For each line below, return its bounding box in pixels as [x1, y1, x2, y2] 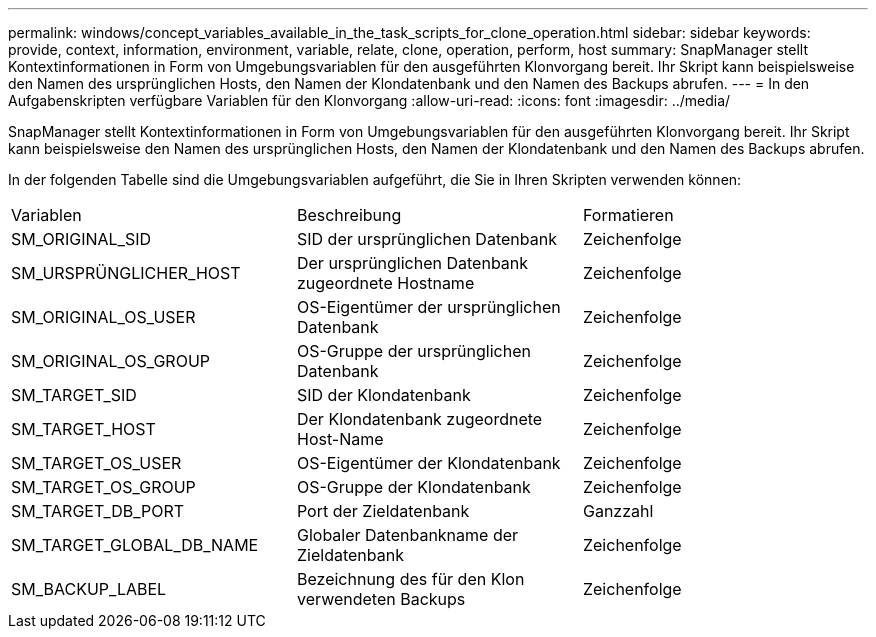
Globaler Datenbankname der [296, 525, 519, 545]
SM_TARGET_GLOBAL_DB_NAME [11, 535, 259, 555]
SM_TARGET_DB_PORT [11, 501, 185, 521]
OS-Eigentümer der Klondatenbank [296, 453, 561, 473]
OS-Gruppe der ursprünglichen [296, 341, 531, 361]
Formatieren [582, 205, 674, 225]
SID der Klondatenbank [296, 385, 471, 405]
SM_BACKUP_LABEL [11, 579, 167, 599]
